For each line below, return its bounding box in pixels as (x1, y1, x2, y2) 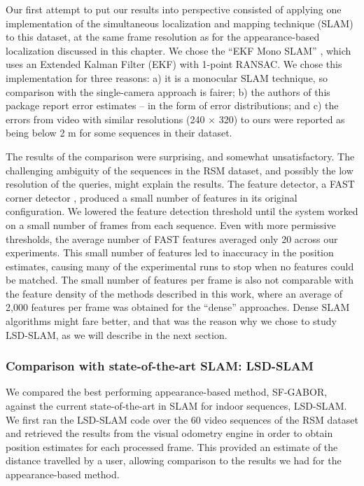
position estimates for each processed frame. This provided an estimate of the (6, 439, 338, 454)
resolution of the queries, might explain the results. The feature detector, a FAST (6, 176, 355, 191)
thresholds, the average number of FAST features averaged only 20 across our (6, 231, 338, 246)
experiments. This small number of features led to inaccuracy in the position (6, 245, 334, 260)
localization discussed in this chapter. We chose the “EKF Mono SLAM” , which (6, 43, 351, 57)
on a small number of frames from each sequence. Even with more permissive (6, 217, 336, 232)
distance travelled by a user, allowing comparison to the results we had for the (6, 453, 342, 468)
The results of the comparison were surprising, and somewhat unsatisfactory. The (6, 148, 355, 163)
